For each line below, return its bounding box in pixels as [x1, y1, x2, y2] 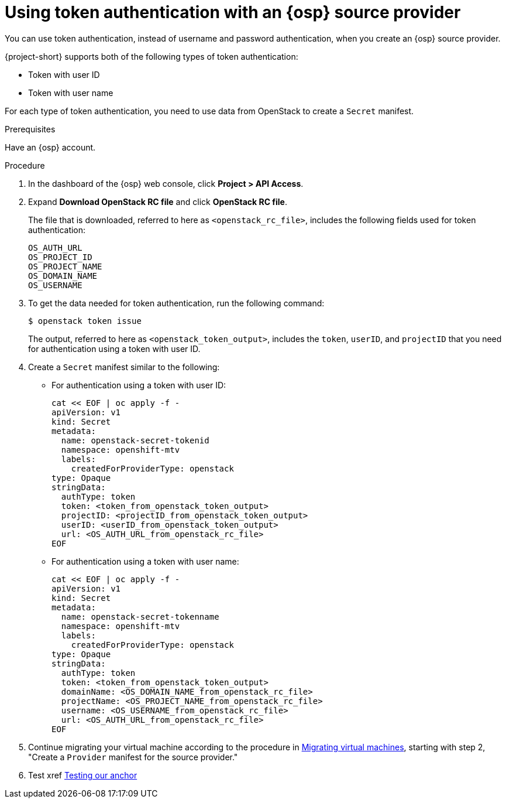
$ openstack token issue [28, 316, 142, 326]
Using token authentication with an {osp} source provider [5, 2, 461, 22]
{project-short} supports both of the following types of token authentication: [5, 51, 298, 61]
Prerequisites [5, 124, 56, 134]
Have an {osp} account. [5, 142, 96, 152]
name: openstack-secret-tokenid [61, 435, 209, 445]
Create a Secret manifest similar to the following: [28, 361, 220, 372]
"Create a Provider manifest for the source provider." [28, 751, 238, 762]
